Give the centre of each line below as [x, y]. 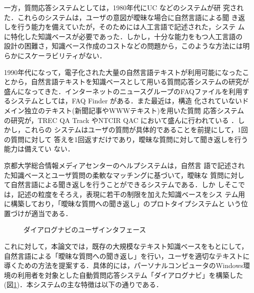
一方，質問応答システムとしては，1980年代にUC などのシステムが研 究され [124, 7]
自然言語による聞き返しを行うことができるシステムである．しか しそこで [128, 184]
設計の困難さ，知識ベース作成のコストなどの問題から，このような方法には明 [127, 46]
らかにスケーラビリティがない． [55, 55]
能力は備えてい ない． [39, 149]
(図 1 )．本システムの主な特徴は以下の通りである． [84, 284]
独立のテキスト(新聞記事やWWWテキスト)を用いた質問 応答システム [134, 110]
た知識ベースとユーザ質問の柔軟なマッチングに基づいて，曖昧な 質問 [114, 175]
